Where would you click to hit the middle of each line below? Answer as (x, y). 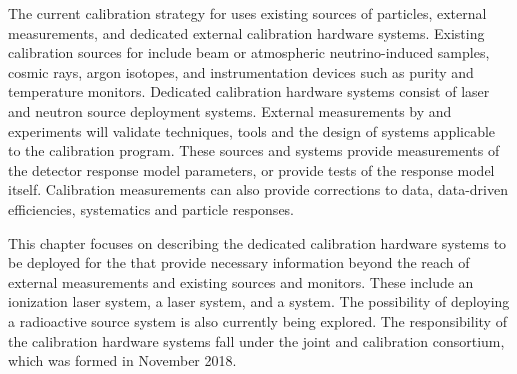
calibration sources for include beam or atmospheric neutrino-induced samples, (249, 52)
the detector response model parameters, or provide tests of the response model (251, 169)
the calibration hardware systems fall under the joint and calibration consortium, (256, 340)
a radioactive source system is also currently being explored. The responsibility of (257, 320)
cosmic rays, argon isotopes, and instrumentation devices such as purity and (241, 71)
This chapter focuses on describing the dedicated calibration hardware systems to (257, 242)
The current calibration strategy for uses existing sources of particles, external (247, 13)
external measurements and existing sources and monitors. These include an (241, 281)
